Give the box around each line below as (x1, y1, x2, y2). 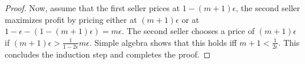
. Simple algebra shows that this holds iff (89, 36, 237, 48)
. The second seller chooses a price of (121, 25, 255, 37)
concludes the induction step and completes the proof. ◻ (5, 48, 211, 60)
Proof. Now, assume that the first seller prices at (5, 2, 180, 14)
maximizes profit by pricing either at (5, 13, 137, 25)
